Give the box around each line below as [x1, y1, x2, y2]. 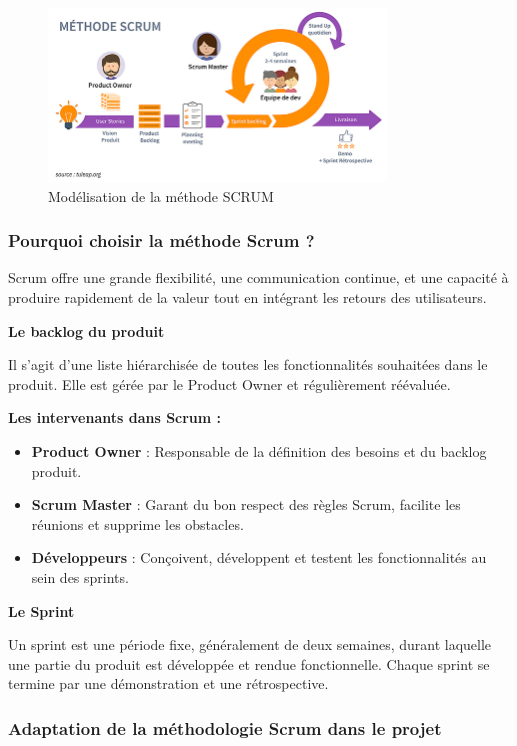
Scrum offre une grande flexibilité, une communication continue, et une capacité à [8, 267, 509, 288]
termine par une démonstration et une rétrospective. [8, 673, 329, 694]
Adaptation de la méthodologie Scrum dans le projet [8, 715, 442, 740]
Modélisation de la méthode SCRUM [48, 185, 274, 206]
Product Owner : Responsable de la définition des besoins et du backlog [31, 441, 487, 462]
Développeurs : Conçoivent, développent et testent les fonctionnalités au [31, 547, 487, 568]
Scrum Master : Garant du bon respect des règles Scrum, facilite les [31, 494, 461, 515]
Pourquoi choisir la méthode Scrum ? [8, 228, 315, 253]
